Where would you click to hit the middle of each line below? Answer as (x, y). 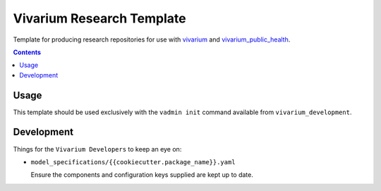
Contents (27, 52)
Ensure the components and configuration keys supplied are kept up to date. (142, 175)
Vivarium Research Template (99, 18)
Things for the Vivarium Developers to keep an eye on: (97, 149)
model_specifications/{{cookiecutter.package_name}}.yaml (133, 162)
